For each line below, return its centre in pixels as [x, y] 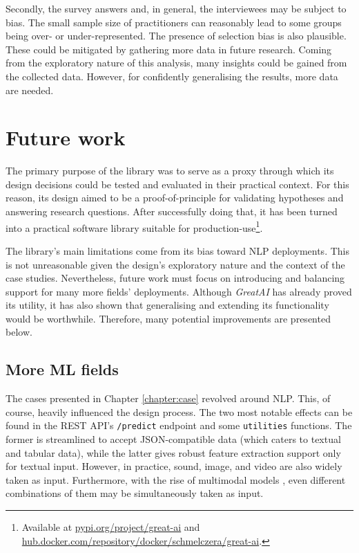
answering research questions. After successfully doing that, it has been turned [172, 211]
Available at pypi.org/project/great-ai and [111, 527]
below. [19, 332]
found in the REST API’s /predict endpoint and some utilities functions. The [179, 425]
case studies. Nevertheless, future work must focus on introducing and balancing [175, 278]
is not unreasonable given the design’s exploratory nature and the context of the [175, 264]
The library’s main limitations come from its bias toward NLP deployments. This [177, 250]
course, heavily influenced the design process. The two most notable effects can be [179, 411]
